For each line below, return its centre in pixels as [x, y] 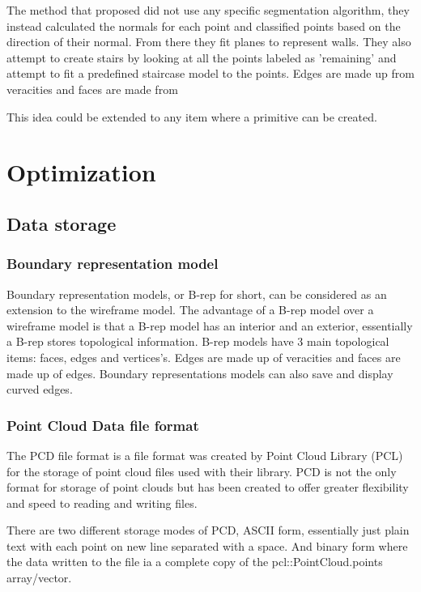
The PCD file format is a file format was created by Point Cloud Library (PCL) [205, 455]
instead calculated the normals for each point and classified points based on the [204, 26]
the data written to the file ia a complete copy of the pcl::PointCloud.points [195, 562]
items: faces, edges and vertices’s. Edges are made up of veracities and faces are [204, 357]
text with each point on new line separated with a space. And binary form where [207, 545]
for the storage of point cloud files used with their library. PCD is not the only [202, 471]
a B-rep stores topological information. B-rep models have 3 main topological [198, 341]
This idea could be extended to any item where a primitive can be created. [192, 116]
